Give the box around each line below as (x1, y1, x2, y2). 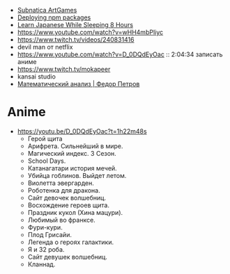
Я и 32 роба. (27, 245, 65, 253)
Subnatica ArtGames (17, 6, 77, 14)
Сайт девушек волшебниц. (27, 252, 108, 261)
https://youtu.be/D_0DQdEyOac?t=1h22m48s (17, 127, 148, 135)
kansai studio (17, 72, 56, 81)
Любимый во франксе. (27, 216, 95, 224)
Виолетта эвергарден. (27, 179, 94, 187)
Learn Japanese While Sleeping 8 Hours (17, 21, 134, 29)
